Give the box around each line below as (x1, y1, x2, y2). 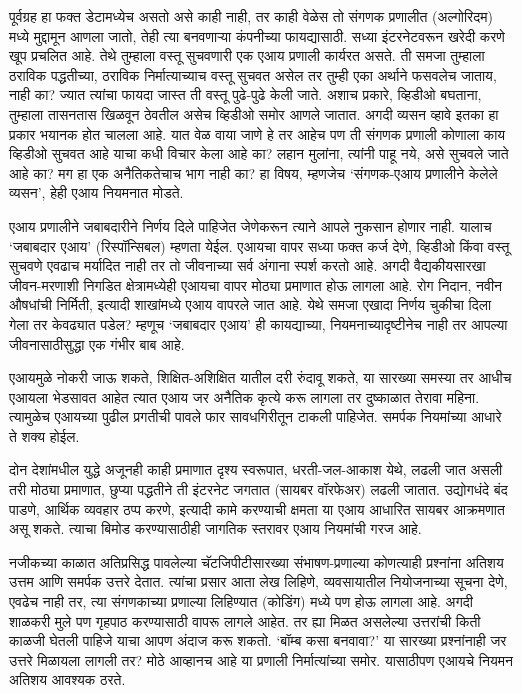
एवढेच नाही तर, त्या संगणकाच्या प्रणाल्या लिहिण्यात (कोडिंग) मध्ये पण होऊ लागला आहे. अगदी (9, 591, 474, 612)
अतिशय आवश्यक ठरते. (9, 669, 126, 690)
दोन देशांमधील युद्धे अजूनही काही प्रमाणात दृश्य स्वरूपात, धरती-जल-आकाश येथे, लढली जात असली (9, 459, 503, 480)
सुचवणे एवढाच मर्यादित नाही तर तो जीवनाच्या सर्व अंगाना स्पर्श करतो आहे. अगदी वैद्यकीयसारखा (9, 255, 486, 276)
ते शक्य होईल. (9, 425, 80, 446)
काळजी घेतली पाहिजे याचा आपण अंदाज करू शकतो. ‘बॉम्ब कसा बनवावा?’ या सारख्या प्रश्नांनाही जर (9, 630, 507, 651)
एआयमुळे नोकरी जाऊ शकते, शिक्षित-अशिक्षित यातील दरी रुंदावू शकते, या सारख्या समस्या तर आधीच (9, 367, 512, 388)
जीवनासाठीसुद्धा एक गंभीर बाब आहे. (9, 333, 185, 354)
